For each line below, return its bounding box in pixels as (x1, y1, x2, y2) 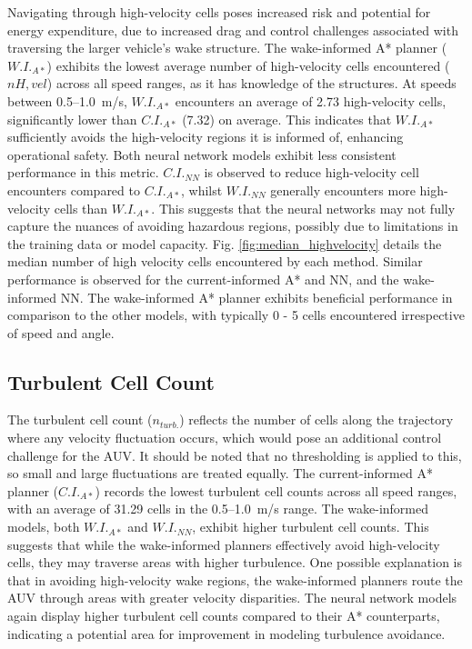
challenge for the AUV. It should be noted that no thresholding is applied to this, (7, 445, 462, 464)
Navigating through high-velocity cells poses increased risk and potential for (7, 3, 431, 21)
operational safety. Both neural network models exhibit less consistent (7, 145, 397, 164)
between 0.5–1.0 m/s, (7, 91, 127, 110)
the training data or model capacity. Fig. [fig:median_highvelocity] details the (7, 234, 442, 253)
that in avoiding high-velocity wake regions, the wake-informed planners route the (7, 570, 463, 589)
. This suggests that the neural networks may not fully (151, 198, 456, 217)
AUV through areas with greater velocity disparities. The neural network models (7, 588, 457, 607)
